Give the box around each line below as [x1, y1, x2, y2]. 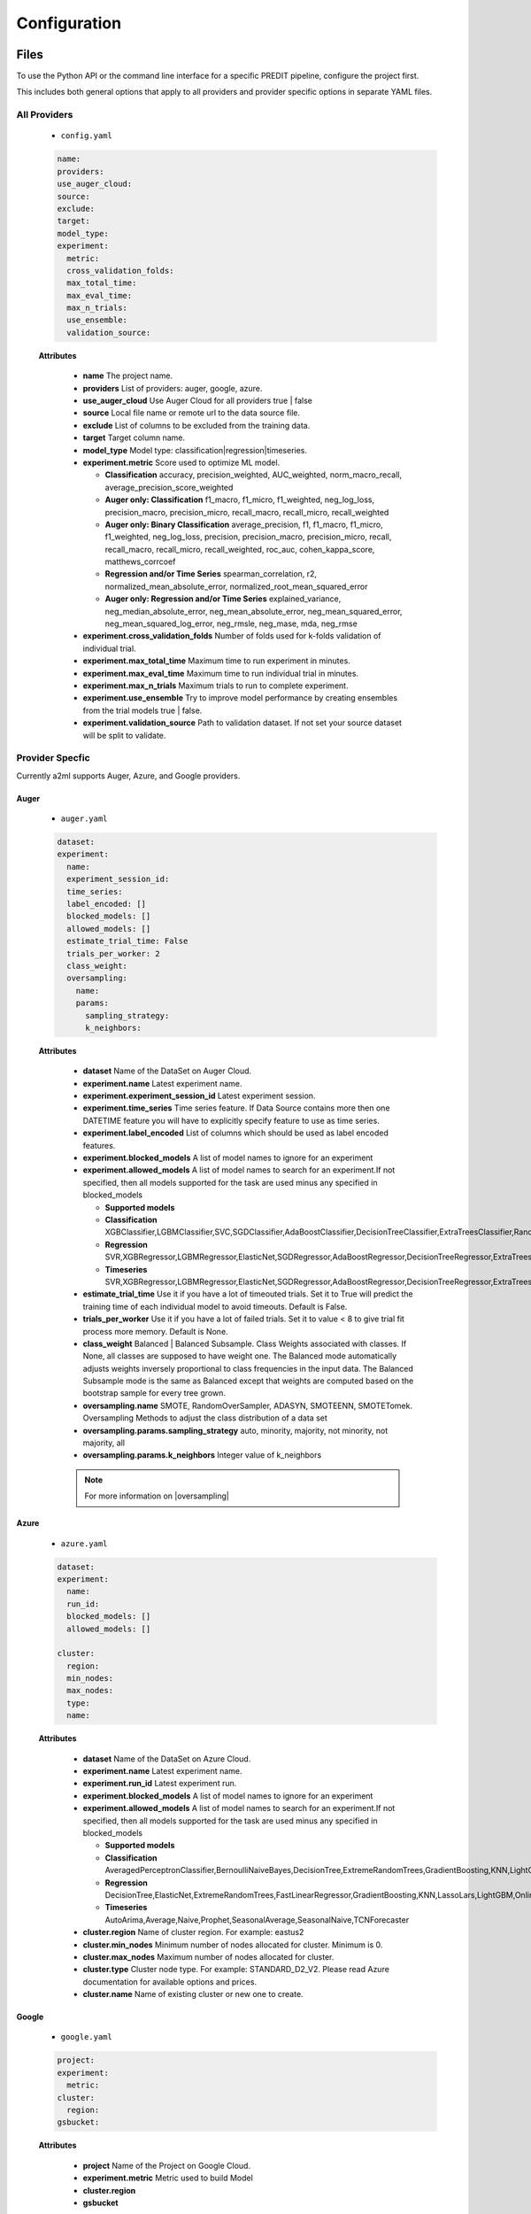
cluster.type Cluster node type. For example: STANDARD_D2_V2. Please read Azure [82, 1964, 389, 1975]
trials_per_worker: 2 [66, 948, 161, 958]
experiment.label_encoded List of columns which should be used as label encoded [82, 1127, 389, 1138]
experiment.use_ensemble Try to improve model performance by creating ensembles [82, 693, 398, 703]
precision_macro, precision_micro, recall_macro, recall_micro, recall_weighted [104, 507, 389, 517]
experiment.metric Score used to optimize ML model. [82, 457, 281, 468]
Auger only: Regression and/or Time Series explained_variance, [104, 593, 342, 604]
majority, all [82, 1437, 126, 1448]
